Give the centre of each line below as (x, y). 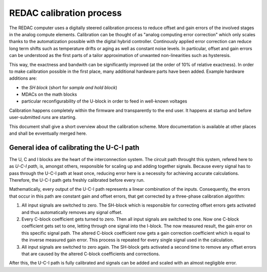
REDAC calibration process (66, 13)
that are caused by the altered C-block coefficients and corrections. (91, 254)
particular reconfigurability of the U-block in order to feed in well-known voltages (104, 101)
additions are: (23, 78)
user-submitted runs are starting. (43, 117)
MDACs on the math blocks (49, 95)
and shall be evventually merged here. (48, 133)
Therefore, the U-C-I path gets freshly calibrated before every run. (77, 180)
